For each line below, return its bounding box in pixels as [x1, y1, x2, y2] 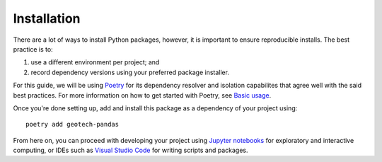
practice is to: [13, 45, 53, 53]
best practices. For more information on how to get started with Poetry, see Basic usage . [13, 91, 272, 99]
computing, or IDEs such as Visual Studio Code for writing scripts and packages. [13, 146, 248, 155]
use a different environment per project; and [30, 58, 160, 66]
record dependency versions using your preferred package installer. [30, 68, 230, 76]
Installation [13, 11, 81, 26]
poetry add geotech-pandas [25, 120, 120, 129]
